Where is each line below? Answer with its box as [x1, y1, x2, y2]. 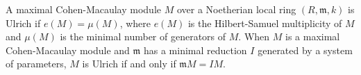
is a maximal [285, 29, 340, 44]
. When [238, 29, 270, 44]
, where [119, 15, 151, 30]
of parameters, [6, 56, 67, 71]
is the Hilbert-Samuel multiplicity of [187, 15, 342, 30]
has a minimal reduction [143, 42, 247, 57]
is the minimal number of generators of [60, 29, 226, 44]
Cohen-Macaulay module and [6, 42, 130, 57]
